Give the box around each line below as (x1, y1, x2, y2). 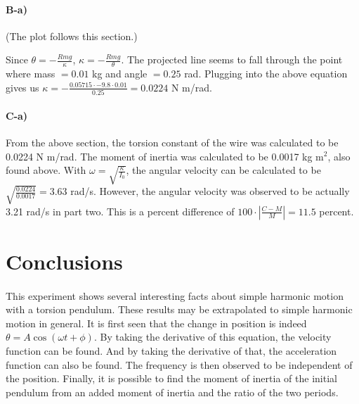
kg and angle (92, 66, 148, 81)
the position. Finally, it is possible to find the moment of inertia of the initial (6, 371, 337, 386)
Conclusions (6, 246, 123, 275)
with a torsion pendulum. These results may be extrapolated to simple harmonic (6, 302, 353, 317)
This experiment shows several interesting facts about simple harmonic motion (6, 288, 344, 303)
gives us (6, 80, 39, 94)
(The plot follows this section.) (6, 28, 138, 43)
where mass (6, 66, 56, 81)
